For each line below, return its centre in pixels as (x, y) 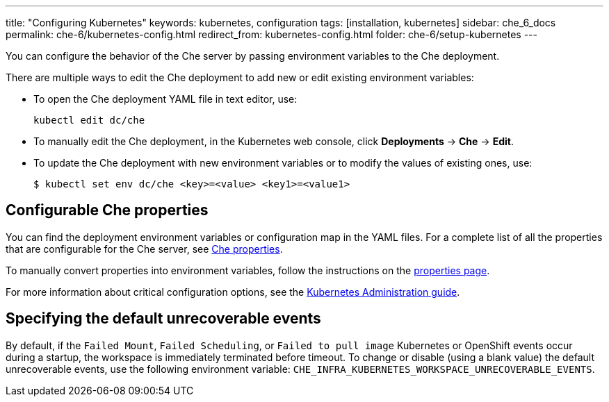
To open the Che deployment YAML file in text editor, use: (165, 99)
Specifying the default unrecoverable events (163, 319)
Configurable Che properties (107, 210)
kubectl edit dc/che (89, 120)
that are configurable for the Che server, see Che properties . (144, 249)
